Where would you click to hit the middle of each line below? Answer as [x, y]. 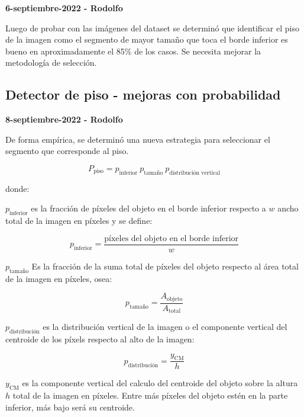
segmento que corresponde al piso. [67, 151]
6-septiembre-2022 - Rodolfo [64, 8]
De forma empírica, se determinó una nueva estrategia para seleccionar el [138, 139]
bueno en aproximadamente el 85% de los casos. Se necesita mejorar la [133, 51]
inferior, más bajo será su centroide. [70, 407]
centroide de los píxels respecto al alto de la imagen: [100, 339]
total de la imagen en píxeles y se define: [79, 221]
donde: [17, 188]
